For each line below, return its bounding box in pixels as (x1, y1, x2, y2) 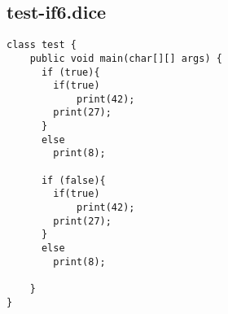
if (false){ (41, 174, 106, 186)
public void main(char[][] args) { (29, 52, 222, 64)
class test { (7, 39, 77, 51)
